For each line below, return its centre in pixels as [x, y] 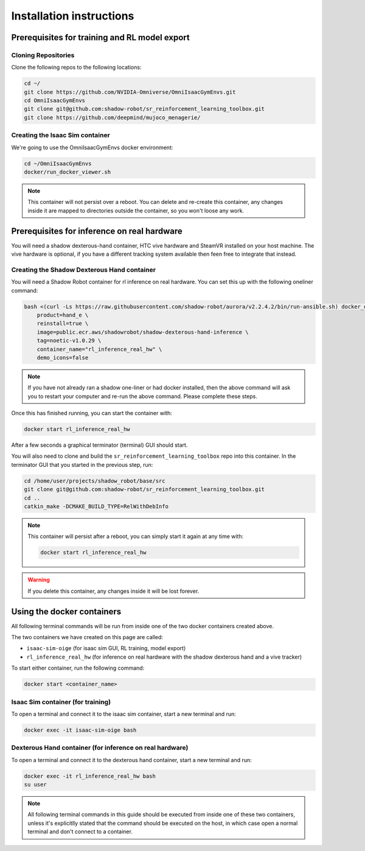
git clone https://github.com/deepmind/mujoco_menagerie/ [112, 117]
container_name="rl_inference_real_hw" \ [99, 349]
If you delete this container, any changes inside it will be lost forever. [113, 591]
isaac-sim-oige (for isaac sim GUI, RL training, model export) [106, 648]
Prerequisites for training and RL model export [100, 37]
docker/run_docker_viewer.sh [68, 172]
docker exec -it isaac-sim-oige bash [80, 730]
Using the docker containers [66, 611]
